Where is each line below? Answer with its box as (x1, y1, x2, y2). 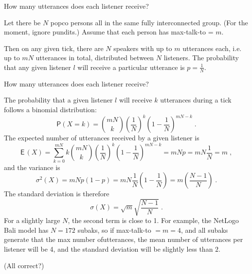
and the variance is (4, 162, 60, 172)
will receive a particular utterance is (77, 62, 185, 72)
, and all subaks (180, 224, 228, 235)
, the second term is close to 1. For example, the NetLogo (68, 215, 239, 225)
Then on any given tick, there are (4, 43, 104, 53)
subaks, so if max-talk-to (77, 224, 151, 235)
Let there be (4, 17, 41, 27)
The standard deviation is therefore (4, 188, 109, 199)
